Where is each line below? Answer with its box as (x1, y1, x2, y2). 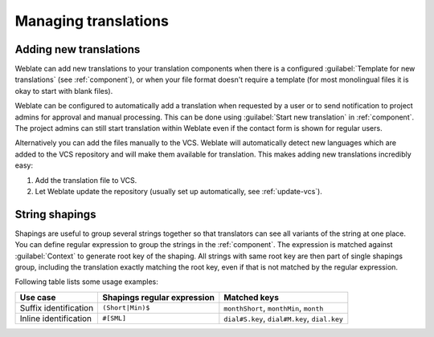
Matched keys (223, 291, 279, 302)
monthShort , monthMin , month (223, 302, 324, 313)
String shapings (14, 207, 96, 221)
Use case (19, 291, 56, 302)
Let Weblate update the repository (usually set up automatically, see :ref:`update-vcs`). (35, 186, 323, 196)
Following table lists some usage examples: (14, 277, 158, 286)
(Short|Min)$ (102, 303, 150, 312)
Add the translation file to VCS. (35, 175, 137, 185)
